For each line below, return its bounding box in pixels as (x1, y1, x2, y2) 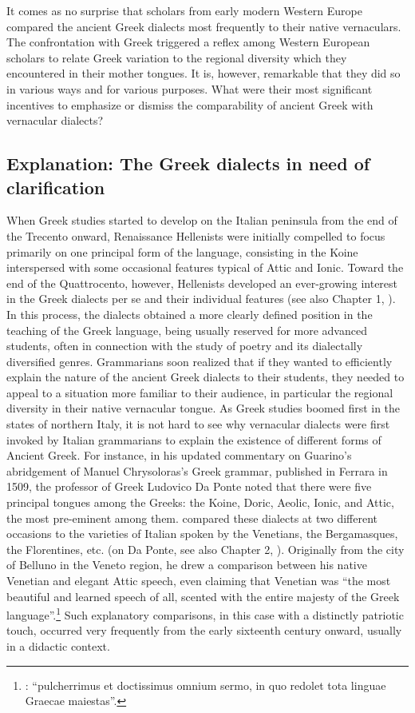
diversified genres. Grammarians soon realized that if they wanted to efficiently (6, 353, 393, 369)
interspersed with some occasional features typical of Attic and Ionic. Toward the (6, 259, 404, 276)
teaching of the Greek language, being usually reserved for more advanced (6, 321, 367, 338)
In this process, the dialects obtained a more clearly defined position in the (6, 305, 373, 322)
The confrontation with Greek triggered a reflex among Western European (6, 34, 370, 50)
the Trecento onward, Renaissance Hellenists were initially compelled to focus (6, 227, 385, 244)
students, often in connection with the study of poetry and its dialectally (6, 337, 363, 354)
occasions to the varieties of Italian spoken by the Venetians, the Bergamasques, (6, 525, 398, 542)
